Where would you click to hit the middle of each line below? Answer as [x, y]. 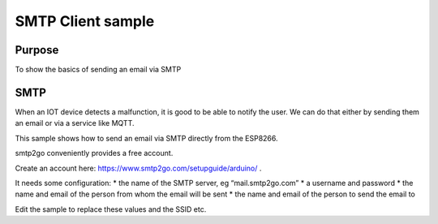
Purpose [37, 50]
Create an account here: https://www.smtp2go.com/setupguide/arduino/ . [138, 168]
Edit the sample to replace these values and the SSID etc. [111, 209]
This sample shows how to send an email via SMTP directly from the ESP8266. [147, 138]
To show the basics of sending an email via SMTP [98, 70]
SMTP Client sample [85, 21]
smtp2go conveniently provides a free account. [94, 153]
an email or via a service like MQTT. [75, 123]
